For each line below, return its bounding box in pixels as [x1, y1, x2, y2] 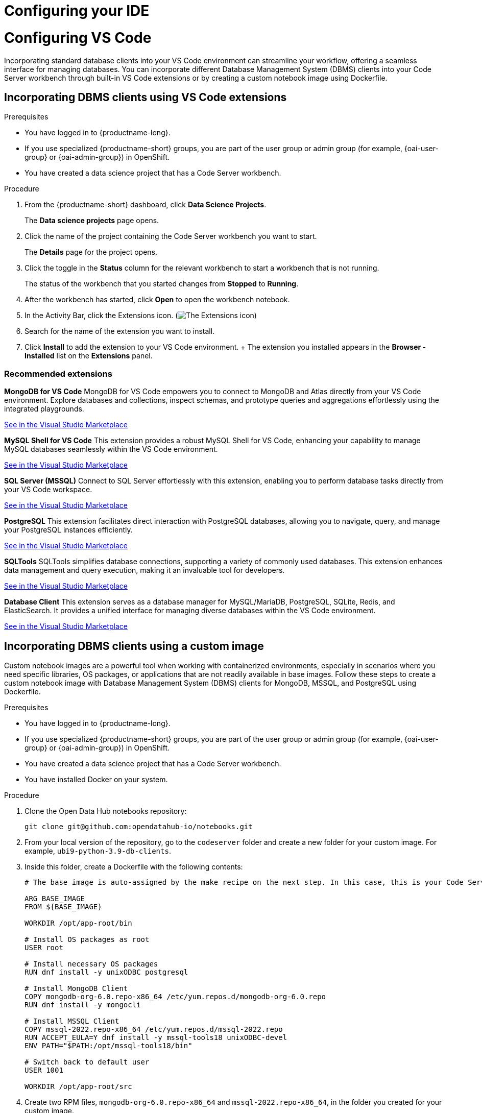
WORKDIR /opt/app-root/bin [25, 918, 132, 927]
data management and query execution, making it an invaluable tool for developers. [4, 566, 285, 575]
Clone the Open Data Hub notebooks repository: [25, 806, 187, 815]
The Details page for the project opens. [25, 248, 158, 257]
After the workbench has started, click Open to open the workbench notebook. [25, 295, 290, 304]
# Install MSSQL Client [25, 1017, 119, 1025]
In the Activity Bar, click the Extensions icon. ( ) [25, 311, 257, 320]
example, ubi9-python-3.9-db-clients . [25, 846, 171, 855]
